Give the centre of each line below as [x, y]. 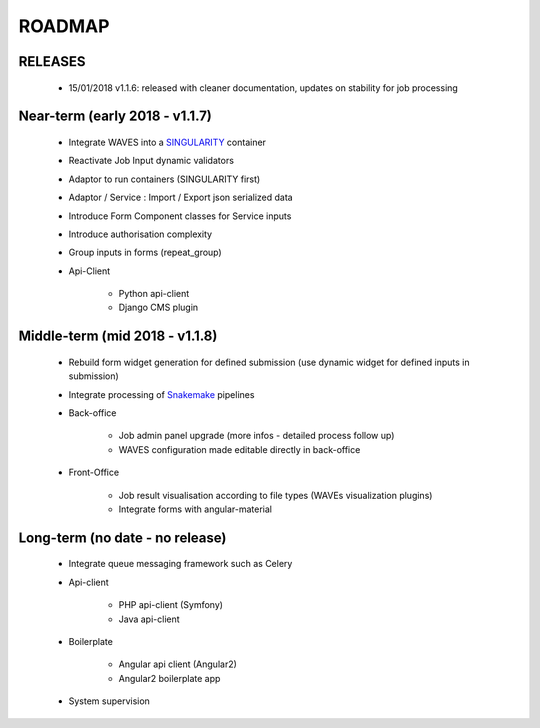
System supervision [109, 701]
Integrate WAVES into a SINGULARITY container [167, 142]
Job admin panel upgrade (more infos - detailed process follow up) [256, 436]
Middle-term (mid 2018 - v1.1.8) [118, 336]
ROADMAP [64, 26]
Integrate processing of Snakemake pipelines [161, 394]
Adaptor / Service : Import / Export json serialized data [181, 197]
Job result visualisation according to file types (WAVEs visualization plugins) [275, 495]
